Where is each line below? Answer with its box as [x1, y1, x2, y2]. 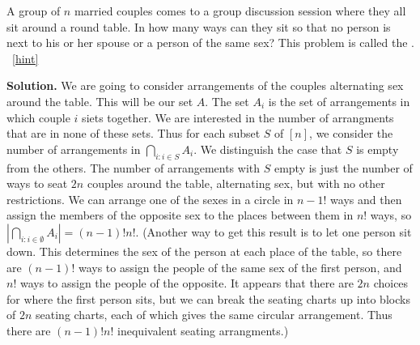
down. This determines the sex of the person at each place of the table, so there [6, 242, 402, 259]
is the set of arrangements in [268, 92, 410, 109]
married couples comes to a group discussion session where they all [74, 2, 406, 19]
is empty [356, 140, 399, 157]
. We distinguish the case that [193, 140, 342, 157]
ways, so [370, 207, 412, 224]
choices [373, 275, 409, 292]
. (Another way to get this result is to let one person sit [135, 223, 412, 240]
